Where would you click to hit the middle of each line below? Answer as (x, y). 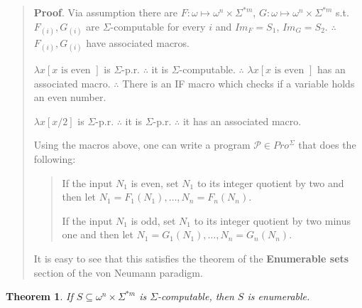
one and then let (98, 234)
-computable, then (196, 296)
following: (55, 158)
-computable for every (158, 26)
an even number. (70, 97)
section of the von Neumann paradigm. (118, 272)
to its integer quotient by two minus (272, 220)
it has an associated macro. (242, 121)
